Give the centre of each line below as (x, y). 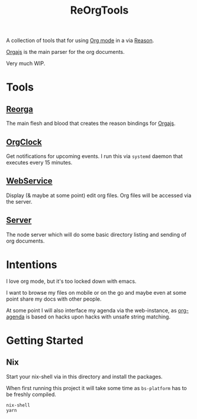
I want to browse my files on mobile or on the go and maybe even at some (96, 292)
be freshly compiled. (31, 394)
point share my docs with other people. (54, 299)
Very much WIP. (26, 63)
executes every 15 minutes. (39, 162)
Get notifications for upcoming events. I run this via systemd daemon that (94, 156)
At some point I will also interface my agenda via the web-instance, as (91, 310)
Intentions (32, 265)
